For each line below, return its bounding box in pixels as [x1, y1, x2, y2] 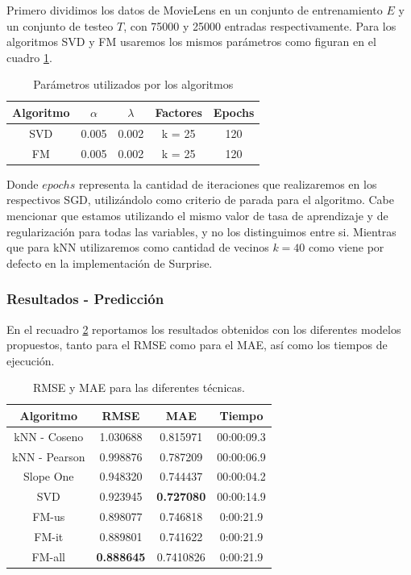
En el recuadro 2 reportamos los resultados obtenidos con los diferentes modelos [6, 320, 401, 337]
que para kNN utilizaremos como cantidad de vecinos [6, 239, 269, 256]
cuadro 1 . [6, 48, 52, 65]
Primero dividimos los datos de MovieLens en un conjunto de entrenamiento [6, 2, 383, 18]
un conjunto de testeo [6, 17, 114, 34]
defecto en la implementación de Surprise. [6, 254, 213, 271]
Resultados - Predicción [6, 289, 164, 309]
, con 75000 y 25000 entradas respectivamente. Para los [123, 17, 396, 34]
